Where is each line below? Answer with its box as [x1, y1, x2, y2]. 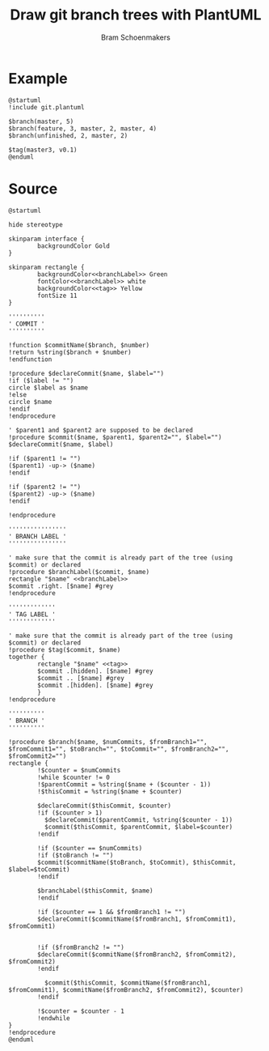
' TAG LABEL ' [8, 610, 57, 619]
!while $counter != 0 [37, 773, 111, 781]
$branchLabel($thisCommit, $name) [37, 887, 153, 895]
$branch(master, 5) [8, 117, 74, 126]
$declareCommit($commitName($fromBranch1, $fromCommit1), [37, 915, 237, 923]
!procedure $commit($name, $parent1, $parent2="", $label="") [8, 433, 222, 441]
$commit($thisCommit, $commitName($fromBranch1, [44, 978, 212, 987]
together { [8, 653, 45, 661]
